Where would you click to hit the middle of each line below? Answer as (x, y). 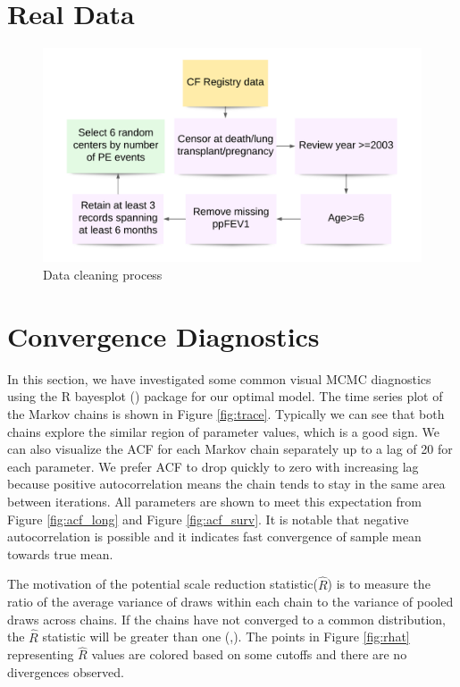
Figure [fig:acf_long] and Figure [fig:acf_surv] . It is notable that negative (208, 519)
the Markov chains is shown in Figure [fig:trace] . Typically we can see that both (226, 413)
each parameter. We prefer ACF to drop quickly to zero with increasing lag (213, 466)
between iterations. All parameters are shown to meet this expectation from (215, 501)
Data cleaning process (103, 275)
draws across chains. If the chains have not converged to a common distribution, (226, 619)
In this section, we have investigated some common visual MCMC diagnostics (219, 378)
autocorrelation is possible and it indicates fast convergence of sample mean (214, 536)
